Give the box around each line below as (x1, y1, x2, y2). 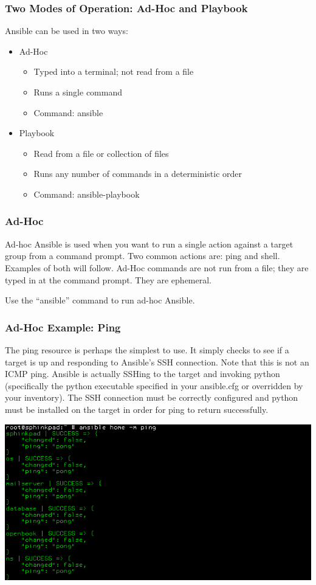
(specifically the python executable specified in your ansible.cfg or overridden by (5, 379, 303, 392)
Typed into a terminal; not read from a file (33, 65, 194, 78)
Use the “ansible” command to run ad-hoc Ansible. (5, 294, 195, 306)
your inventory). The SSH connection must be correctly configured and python (5, 391, 298, 404)
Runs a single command (33, 86, 122, 98)
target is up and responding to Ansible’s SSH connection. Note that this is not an (5, 355, 309, 368)
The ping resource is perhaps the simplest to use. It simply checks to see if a (5, 343, 289, 356)
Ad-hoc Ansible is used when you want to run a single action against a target (5, 237, 294, 250)
